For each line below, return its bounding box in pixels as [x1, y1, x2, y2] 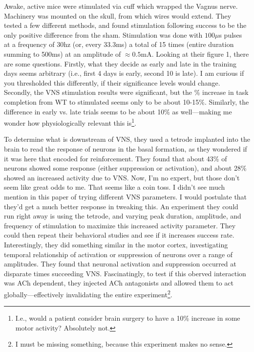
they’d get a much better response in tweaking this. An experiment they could [4, 201, 238, 211]
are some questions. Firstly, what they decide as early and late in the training [4, 58, 236, 68]
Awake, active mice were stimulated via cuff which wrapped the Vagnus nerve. [4, 1, 238, 11]
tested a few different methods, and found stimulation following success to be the [4, 20, 247, 30]
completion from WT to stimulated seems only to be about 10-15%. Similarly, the [4, 96, 249, 107]
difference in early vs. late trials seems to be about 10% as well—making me [4, 106, 232, 116]
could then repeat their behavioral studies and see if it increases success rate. [4, 230, 234, 240]
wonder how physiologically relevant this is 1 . [4, 116, 137, 128]
